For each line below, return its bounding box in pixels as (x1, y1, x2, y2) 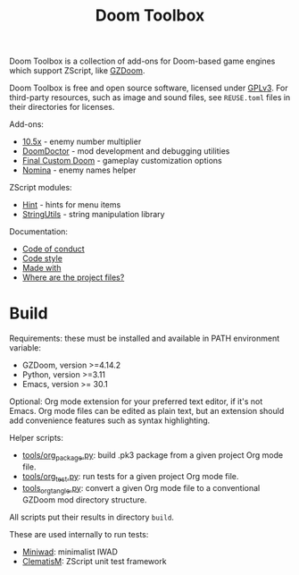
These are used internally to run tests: (9, 528, 149, 539)
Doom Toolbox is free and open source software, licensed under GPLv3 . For (9, 82, 288, 94)
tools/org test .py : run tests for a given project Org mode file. (21, 470, 239, 484)
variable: (9, 342, 42, 353)
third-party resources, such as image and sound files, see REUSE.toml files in (9, 92, 291, 103)
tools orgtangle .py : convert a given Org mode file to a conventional (21, 482, 261, 495)
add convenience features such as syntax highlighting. (9, 415, 211, 426)
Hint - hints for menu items (21, 199, 121, 210)
